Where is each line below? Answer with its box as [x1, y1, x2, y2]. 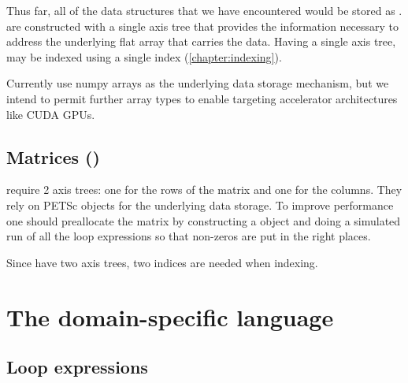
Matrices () [6, 144, 100, 169]
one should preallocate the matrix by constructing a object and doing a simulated [6, 212, 401, 229]
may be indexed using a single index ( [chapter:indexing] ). [6, 48, 282, 65]
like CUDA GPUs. [6, 106, 95, 122]
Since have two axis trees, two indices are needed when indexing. [6, 254, 318, 270]
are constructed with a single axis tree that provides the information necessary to [6, 17, 399, 34]
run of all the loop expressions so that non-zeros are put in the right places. [6, 228, 371, 244]
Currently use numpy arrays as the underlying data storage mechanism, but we [6, 75, 389, 91]
